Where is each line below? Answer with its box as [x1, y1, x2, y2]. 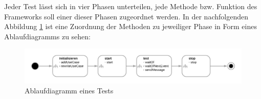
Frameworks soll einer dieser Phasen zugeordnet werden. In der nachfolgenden [4, 11, 248, 21]
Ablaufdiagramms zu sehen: [4, 31, 91, 41]
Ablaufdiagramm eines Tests [25, 85, 114, 96]
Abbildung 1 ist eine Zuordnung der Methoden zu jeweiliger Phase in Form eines [4, 21, 257, 32]
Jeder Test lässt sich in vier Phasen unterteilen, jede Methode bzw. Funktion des [4, 1, 257, 11]
